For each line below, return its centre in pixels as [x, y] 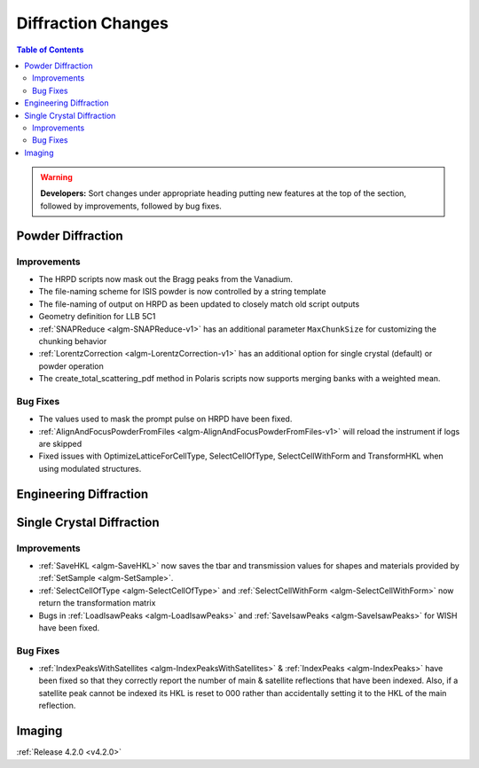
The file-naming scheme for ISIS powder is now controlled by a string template [182, 292]
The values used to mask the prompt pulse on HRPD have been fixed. [165, 419]
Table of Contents [50, 50]
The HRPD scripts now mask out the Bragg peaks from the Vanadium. [165, 279]
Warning [56, 177]
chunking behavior [73, 341]
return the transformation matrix [97, 603]
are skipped [60, 444]
